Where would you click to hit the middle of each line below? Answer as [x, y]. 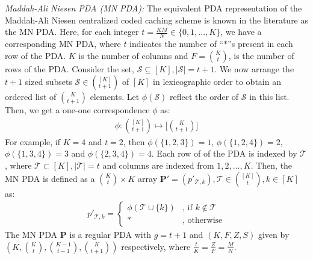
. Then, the [271, 165]
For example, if [33, 141]
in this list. [269, 97]
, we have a [241, 32]
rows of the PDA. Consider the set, [70, 68]
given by [274, 235]
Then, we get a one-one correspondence [77, 110]
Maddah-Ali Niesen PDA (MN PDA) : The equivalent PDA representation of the [153, 8]
